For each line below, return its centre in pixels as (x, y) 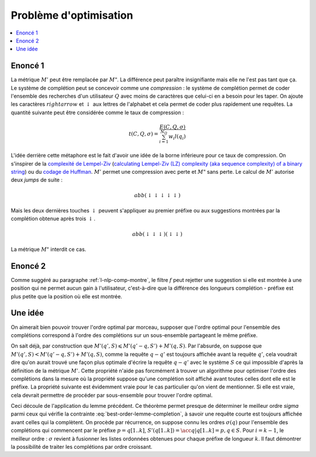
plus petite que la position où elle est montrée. (66, 296)
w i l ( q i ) (177, 137)
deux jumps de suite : (37, 180)
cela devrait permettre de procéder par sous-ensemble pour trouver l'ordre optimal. (112, 395)
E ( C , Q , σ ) (172, 127)
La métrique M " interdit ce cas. (49, 249)
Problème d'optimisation (72, 15)
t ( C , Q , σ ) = (144, 134)
